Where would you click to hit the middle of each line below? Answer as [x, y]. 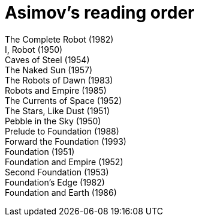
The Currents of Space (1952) [64, 100]
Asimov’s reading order [100, 13]
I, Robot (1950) [34, 49]
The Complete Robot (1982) [59, 39]
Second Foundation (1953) [57, 172]
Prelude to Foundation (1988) [62, 131]
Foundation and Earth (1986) [61, 192]
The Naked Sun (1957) [49, 70]
